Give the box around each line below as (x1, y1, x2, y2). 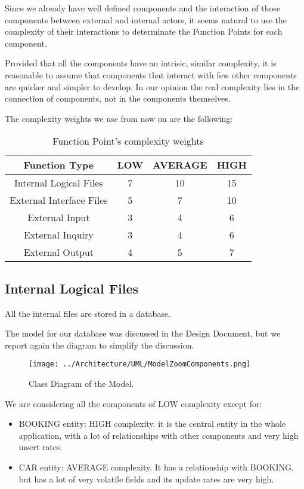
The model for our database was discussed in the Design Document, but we (5, 327, 281, 340)
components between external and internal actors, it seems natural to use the (5, 13, 287, 26)
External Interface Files (10, 193, 108, 207)
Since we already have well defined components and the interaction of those (5, 2, 281, 14)
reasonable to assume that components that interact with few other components (5, 68, 297, 81)
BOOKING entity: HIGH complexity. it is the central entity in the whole (18, 417, 286, 430)
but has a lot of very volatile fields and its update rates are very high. (18, 472, 274, 485)
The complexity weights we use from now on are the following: (5, 112, 233, 124)
